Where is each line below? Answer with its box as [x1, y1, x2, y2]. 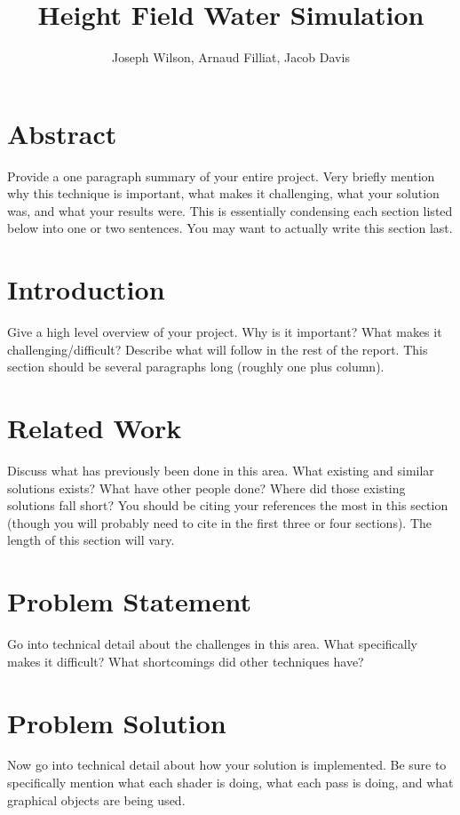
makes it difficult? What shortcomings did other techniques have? [7, 651, 364, 670]
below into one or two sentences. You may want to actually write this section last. [7, 219, 453, 237]
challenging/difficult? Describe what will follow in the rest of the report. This [7, 340, 428, 358]
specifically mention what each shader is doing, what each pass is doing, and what [7, 773, 454, 792]
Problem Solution [7, 704, 226, 740]
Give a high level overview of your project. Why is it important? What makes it [7, 323, 442, 341]
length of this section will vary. [7, 531, 175, 549]
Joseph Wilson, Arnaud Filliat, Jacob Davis [112, 48, 350, 67]
